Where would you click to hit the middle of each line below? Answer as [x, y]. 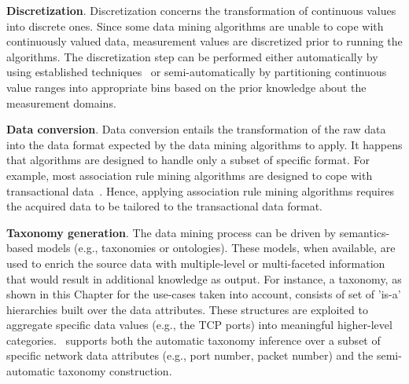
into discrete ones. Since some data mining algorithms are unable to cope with [195, 26]
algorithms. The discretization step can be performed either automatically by [192, 56]
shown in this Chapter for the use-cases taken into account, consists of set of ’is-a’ [204, 294]
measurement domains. [61, 102]
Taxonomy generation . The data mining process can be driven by [171, 232]
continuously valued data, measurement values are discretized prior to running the [204, 41]
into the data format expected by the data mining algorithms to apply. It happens [204, 144]
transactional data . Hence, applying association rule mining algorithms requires [200, 190]
